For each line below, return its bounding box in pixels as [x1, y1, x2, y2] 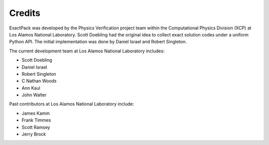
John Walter [21, 92, 47, 98]
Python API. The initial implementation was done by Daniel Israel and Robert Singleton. [9, 39, 187, 45]
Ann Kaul [21, 85, 41, 91]
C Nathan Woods [21, 78, 57, 84]
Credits [9, 7, 41, 18]
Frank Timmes [21, 117, 51, 123]
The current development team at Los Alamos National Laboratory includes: [9, 48, 165, 54]
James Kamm [21, 110, 50, 116]
